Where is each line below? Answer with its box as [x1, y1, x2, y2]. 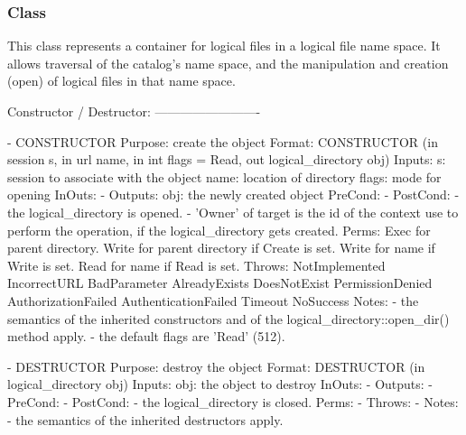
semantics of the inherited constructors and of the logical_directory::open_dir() [7, 309, 450, 328]
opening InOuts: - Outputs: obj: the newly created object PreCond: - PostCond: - [7, 185, 460, 204]
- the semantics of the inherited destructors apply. [7, 410, 284, 429]
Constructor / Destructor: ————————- [7, 102, 261, 120]
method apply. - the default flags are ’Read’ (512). [7, 327, 285, 346]
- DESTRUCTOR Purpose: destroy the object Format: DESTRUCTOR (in [7, 356, 425, 375]
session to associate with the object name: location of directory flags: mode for [7, 167, 442, 186]
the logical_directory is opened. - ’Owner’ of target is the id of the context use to [7, 202, 459, 221]
